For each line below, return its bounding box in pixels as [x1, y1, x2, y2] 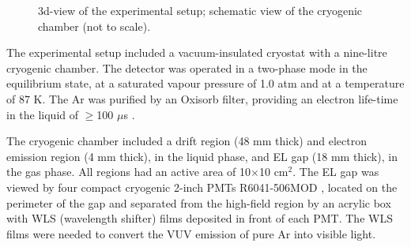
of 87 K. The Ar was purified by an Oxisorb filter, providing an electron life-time [6, 90, 398, 107]
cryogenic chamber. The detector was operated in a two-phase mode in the [6, 59, 368, 76]
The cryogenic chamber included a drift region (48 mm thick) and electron [6, 133, 367, 149]
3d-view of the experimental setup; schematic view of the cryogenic [38, 2, 363, 18]
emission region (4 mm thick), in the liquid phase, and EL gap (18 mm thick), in [6, 148, 398, 164]
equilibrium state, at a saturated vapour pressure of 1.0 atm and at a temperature [6, 75, 405, 92]
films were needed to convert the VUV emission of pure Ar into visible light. [6, 225, 376, 241]
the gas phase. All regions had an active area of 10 [6, 163, 251, 180]
